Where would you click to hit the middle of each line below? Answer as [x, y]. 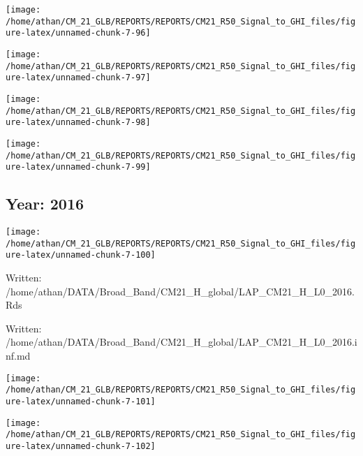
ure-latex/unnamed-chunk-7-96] [78, 33]
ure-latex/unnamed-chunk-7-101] [81, 401]
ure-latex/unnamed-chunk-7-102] [81, 446]
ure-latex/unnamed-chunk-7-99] [78, 167]
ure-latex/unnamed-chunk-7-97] [78, 78]
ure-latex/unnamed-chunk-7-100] [81, 255]
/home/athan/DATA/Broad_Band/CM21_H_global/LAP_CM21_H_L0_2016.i [181, 342]
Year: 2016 [45, 204]
